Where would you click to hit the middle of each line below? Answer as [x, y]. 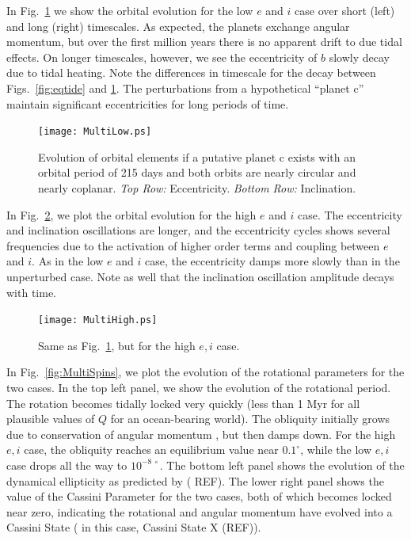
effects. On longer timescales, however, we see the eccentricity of [162, 57]
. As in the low [68, 261]
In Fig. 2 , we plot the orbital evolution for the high [131, 214]
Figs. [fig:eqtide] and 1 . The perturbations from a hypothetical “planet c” [185, 88]
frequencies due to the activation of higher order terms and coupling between [193, 245]
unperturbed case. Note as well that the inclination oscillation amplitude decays [200, 276]
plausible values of [51, 419]
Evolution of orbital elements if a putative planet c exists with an [197, 156]
